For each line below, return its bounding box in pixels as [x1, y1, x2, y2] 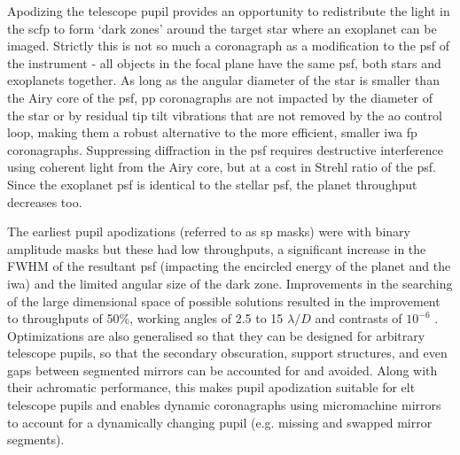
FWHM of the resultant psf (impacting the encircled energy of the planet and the [7, 257, 451, 275]
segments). [7, 430, 65, 449]
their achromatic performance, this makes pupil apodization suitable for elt [7, 378, 416, 397]
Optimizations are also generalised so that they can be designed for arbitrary [7, 326, 425, 344]
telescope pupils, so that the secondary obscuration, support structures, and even [7, 343, 448, 362]
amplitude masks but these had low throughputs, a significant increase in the [7, 239, 426, 258]
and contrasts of [315, 309, 402, 328]
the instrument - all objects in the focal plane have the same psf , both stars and [7, 53, 441, 72]
